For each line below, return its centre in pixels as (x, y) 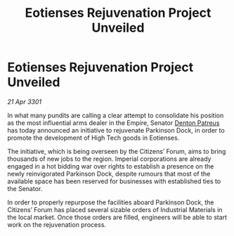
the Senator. (25, 188)
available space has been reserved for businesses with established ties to (114, 181)
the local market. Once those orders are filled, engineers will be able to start (117, 217)
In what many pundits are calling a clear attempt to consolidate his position (116, 115)
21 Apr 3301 (25, 101)
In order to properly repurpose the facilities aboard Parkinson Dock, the (111, 202)
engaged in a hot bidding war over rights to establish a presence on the (111, 166)
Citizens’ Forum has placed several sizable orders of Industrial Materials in (115, 209)
